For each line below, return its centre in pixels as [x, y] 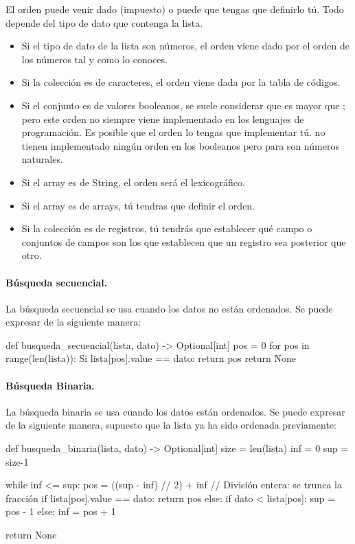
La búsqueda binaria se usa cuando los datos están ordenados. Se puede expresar [175, 411]
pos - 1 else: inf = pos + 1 [61, 511]
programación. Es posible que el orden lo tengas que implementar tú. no [173, 132]
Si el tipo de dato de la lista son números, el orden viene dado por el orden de [185, 46]
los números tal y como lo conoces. [94, 59]
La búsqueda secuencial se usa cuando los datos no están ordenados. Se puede [169, 308]
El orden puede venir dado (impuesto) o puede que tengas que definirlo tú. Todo [175, 9]
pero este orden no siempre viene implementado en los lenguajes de [163, 118]
